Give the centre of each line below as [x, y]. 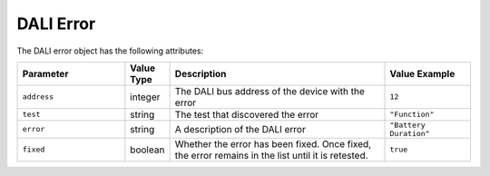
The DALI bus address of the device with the [269, 91]
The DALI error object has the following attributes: [110, 51]
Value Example [422, 73]
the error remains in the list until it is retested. [271, 155]
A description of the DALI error [240, 129]
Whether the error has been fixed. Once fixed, [273, 143]
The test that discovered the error [247, 114]
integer [145, 97]
